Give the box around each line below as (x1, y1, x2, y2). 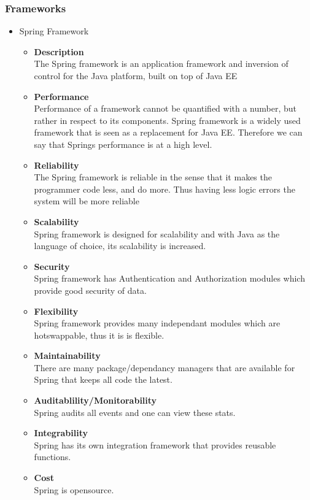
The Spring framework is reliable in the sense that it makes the (34, 171, 272, 183)
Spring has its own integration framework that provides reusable (34, 438, 276, 451)
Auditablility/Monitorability (34, 394, 157, 407)
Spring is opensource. (34, 483, 114, 496)
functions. (34, 450, 71, 463)
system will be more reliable (34, 194, 139, 207)
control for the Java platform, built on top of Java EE (34, 69, 238, 82)
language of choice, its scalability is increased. (34, 239, 206, 252)
